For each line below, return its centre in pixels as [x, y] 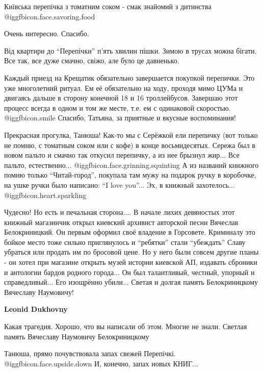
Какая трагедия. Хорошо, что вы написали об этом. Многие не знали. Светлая [126, 326]
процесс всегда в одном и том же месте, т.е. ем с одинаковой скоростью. [117, 107]
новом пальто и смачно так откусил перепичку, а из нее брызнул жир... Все [122, 155]
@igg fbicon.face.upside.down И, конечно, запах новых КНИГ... [101, 363]
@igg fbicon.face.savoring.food [50, 16]
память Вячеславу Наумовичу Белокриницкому [77, 336]
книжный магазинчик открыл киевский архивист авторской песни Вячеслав [121, 222]
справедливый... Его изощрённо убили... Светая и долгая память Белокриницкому [131, 282]
